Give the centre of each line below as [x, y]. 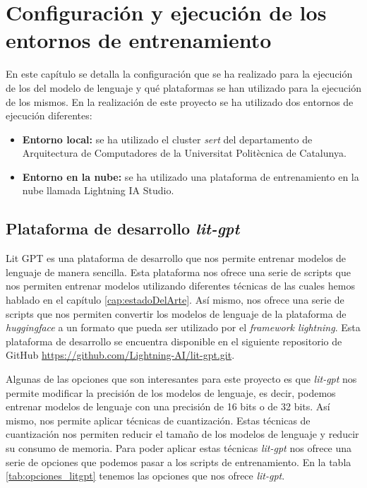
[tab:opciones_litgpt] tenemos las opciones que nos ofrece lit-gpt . [145, 476]
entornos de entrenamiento [139, 40]
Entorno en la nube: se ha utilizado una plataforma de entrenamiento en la [191, 176]
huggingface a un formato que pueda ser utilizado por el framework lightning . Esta [183, 327]
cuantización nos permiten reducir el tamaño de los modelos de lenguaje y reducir [182, 434]
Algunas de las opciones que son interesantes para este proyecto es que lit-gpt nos [181, 379]
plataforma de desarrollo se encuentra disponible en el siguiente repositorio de [174, 341]
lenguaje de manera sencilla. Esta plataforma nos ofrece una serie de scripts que [178, 272]
